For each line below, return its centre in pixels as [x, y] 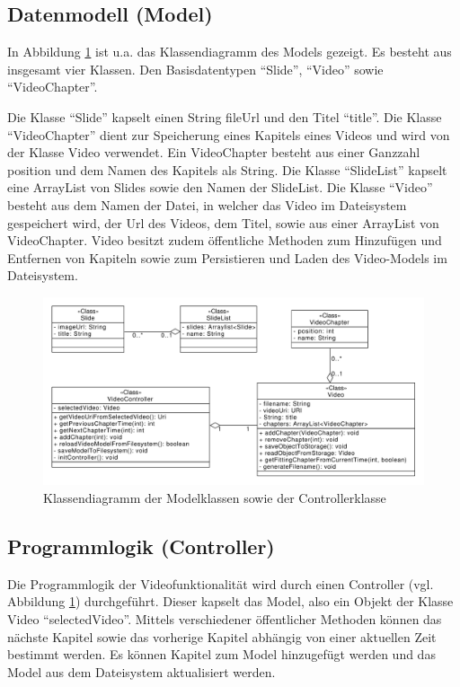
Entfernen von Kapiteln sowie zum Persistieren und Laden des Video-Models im [227, 257]
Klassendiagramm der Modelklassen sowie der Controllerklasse [215, 498]
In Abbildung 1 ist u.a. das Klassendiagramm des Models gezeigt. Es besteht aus [230, 52]
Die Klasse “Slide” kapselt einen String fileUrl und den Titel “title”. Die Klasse [225, 116]
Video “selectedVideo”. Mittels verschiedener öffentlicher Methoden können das [225, 619]
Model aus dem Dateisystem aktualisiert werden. [142, 671]
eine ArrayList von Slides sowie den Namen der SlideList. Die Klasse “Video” [220, 187]
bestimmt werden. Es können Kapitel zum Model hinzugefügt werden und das [221, 654]
